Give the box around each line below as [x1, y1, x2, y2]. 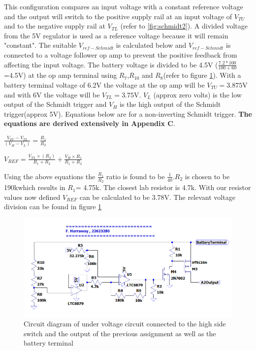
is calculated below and [116, 40, 187, 50]
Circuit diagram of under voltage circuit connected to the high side [24, 319, 226, 329]
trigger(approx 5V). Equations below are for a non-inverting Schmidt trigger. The [4, 108, 252, 119]
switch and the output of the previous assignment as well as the [24, 328, 216, 338]
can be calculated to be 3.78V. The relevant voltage [79, 191, 235, 202]
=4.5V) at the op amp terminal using [4, 70, 117, 80]
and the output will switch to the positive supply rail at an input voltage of [4, 11, 232, 21]
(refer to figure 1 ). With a [163, 70, 241, 80]
